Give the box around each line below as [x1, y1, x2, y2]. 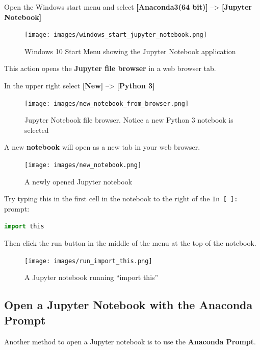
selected [24, 124, 49, 135]
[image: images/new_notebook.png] [24, 161, 142, 169]
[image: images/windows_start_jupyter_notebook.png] [24, 31, 207, 39]
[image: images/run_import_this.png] [24, 257, 152, 265]
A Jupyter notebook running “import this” [24, 272, 159, 283]
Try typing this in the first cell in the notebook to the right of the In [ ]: [4, 193, 238, 204]
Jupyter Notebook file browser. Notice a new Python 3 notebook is [24, 114, 233, 125]
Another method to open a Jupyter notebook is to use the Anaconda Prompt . [4, 336, 256, 346]
